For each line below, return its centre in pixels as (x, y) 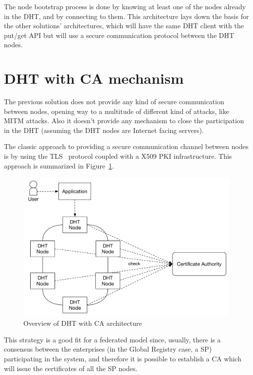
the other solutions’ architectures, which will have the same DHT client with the (124, 26)
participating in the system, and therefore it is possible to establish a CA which (123, 358)
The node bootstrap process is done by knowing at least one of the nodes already (125, 6)
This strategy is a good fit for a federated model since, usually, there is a (112, 339)
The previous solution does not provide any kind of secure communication (114, 102)
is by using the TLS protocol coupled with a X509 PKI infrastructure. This (118, 156)
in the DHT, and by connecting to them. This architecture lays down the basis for (126, 16)
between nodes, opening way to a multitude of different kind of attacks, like (117, 111)
